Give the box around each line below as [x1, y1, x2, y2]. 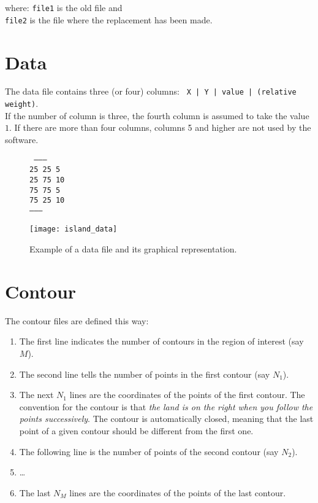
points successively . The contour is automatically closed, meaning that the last [19, 412, 314, 425]
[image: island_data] [29, 225, 118, 234]
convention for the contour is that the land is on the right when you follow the [19, 400, 313, 413]
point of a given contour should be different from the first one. [19, 424, 254, 437]
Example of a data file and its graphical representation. [29, 243, 237, 255]
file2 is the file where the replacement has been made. [5, 13, 213, 26]
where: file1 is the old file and [5, 1, 123, 14]
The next [19, 388, 54, 401]
